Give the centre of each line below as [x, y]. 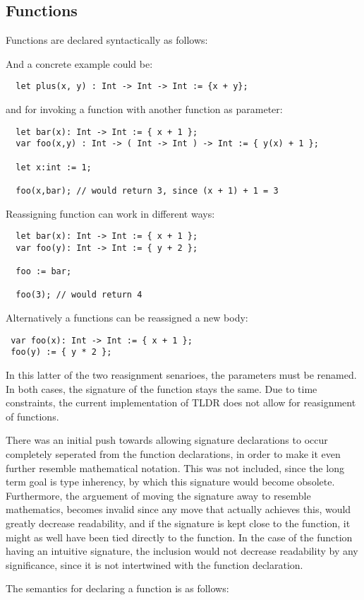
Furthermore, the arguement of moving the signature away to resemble [158, 495]
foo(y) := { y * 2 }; [61, 352]
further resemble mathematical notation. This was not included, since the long [175, 467]
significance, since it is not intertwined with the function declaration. [154, 564]
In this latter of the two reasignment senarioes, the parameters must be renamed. [181, 375]
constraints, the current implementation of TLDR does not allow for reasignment [181, 402]
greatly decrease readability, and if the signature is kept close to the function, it [178, 523]
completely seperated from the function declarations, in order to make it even [173, 453]
